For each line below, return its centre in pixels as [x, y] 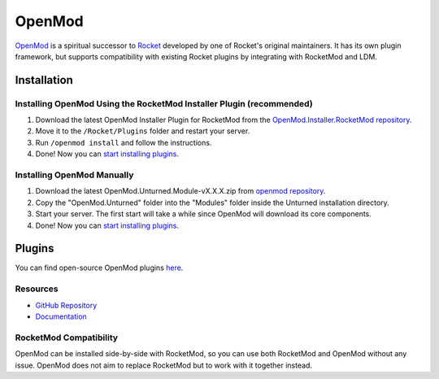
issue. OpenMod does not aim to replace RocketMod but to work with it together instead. [164, 365]
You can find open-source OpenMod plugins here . [99, 268]
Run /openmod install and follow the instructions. [124, 142]
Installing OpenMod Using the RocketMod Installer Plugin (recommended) [164, 103]
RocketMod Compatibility [66, 338]
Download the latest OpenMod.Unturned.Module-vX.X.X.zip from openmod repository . [180, 191]
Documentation [61, 316]
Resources [37, 289]
